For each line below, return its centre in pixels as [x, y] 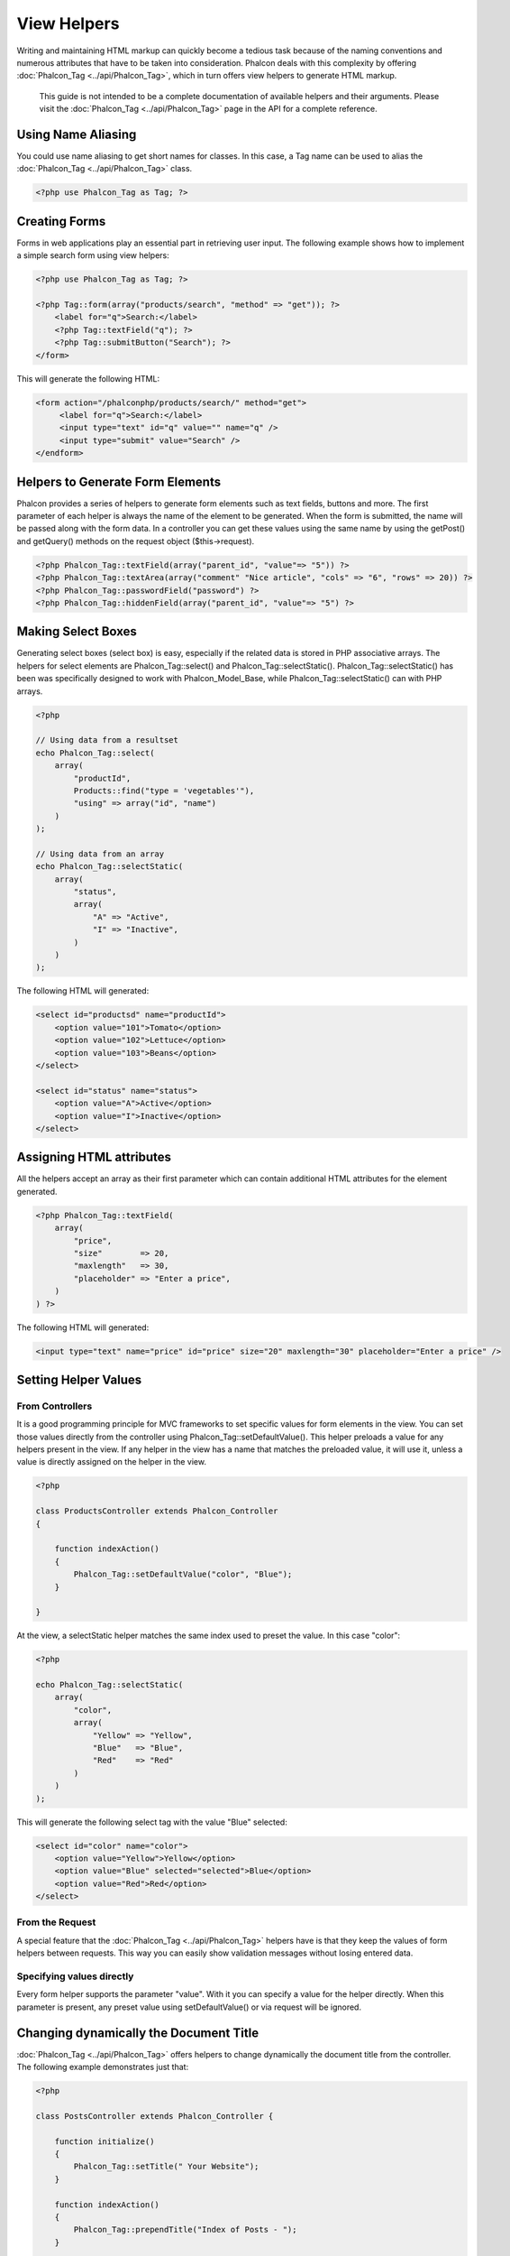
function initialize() [105, 2141]
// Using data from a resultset [107, 740]
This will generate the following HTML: [88, 378]
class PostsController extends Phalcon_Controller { [155, 2116]
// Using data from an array [100, 854]
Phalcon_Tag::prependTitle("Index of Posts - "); [185, 2230]
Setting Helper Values [79, 1379]
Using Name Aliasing [77, 134]
